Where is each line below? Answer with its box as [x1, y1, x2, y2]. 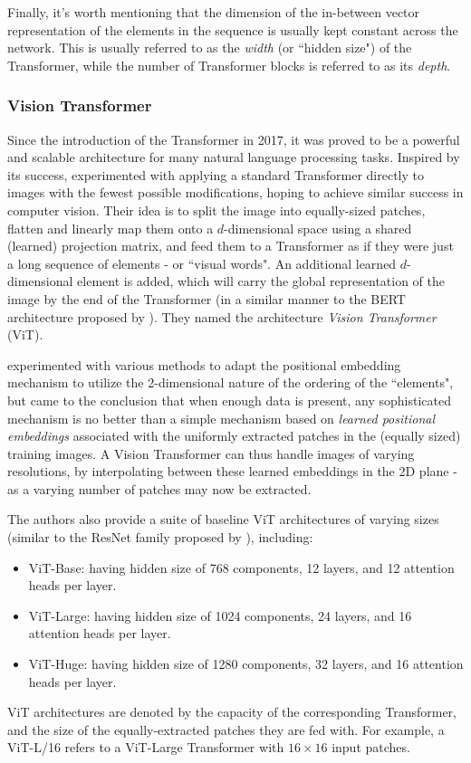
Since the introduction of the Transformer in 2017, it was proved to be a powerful [7, 129, 460, 148]
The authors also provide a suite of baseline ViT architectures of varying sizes [7, 510, 439, 529]
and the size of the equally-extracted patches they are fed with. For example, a [7, 720, 445, 739]
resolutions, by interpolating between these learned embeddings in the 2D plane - [7, 462, 457, 481]
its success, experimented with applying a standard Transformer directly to [7, 165, 424, 184]
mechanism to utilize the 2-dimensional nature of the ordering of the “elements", [7, 373, 454, 392]
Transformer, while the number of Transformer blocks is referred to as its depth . [7, 55, 451, 74]
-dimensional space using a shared [224, 218, 412, 237]
